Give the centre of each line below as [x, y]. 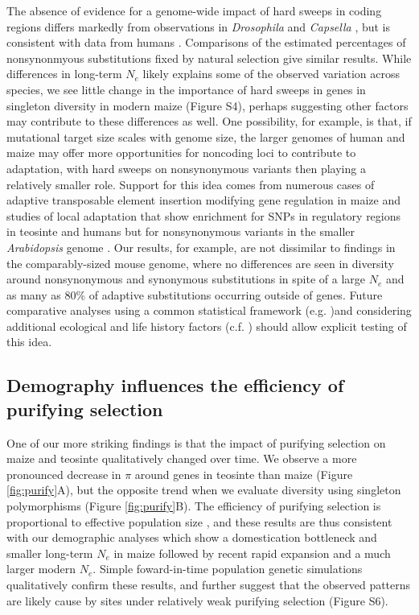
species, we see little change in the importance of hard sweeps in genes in [186, 89]
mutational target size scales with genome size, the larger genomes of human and [206, 136]
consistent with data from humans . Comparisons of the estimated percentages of [206, 42]
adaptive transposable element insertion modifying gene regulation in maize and [203, 200]
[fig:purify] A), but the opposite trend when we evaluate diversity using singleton [204, 490]
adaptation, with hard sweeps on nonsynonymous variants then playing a [186, 168]
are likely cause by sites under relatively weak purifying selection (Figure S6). [197, 600]
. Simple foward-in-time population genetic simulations [228, 569]
